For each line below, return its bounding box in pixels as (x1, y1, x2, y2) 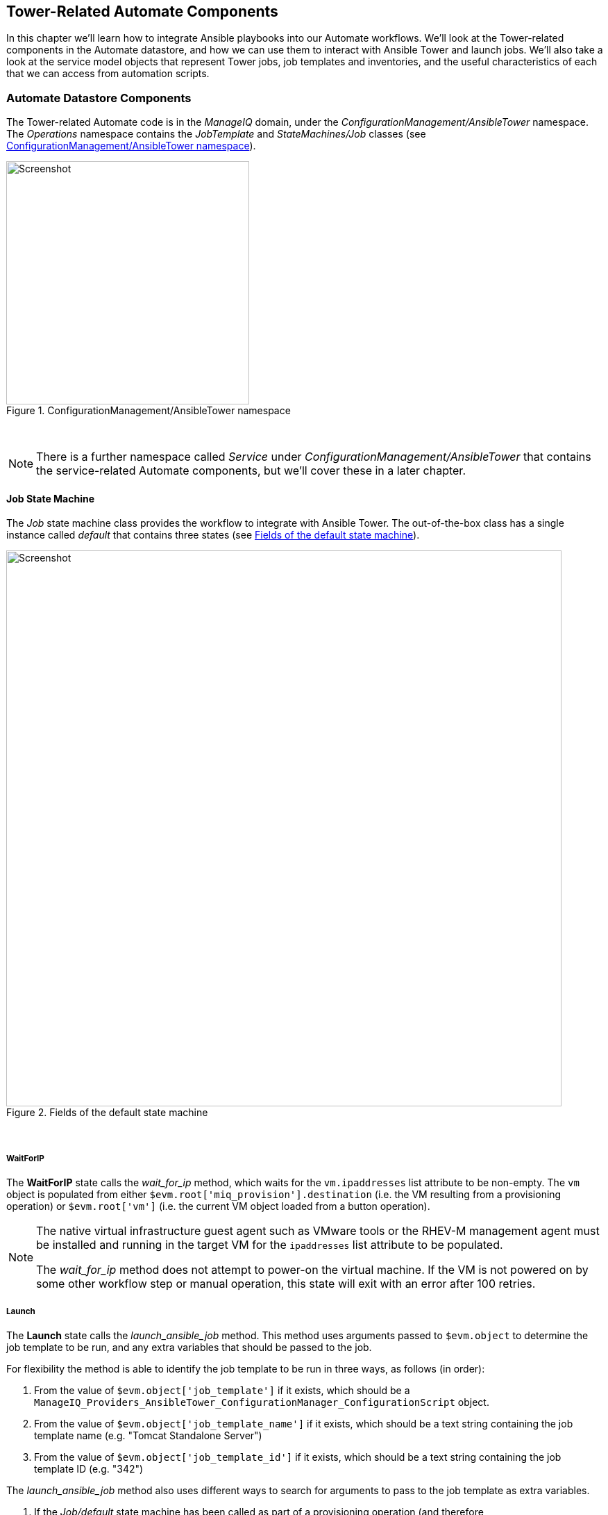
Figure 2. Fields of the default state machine (6, 1106, 208, 1119)
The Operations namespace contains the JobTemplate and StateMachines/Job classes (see (6, 128, 426, 140)
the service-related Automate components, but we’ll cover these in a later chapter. (36, 464, 466, 478)
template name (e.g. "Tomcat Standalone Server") (34, 1429, 262, 1441)
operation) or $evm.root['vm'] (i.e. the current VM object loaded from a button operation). (6, 1200, 430, 1213)
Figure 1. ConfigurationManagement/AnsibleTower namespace (6, 404, 291, 417)
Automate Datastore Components (6, 90, 192, 105)
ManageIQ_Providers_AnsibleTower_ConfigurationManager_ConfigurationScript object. (34, 1395, 489, 1408)
